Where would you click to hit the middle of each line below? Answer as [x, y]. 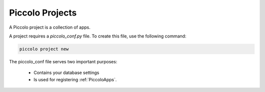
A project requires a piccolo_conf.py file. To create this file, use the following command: [98, 36]
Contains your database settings [66, 73]
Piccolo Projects [43, 13]
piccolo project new [44, 49]
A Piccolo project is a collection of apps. [50, 27]
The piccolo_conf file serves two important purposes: [63, 61]
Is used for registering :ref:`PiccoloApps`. [75, 79]
